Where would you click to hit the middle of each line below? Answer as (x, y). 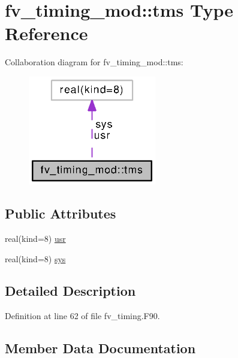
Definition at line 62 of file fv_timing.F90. (82, 316)
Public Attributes (61, 213)
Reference (46, 33)
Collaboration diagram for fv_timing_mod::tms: (94, 62)
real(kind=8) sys (35, 258)
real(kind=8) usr (35, 238)
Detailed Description (70, 291)
